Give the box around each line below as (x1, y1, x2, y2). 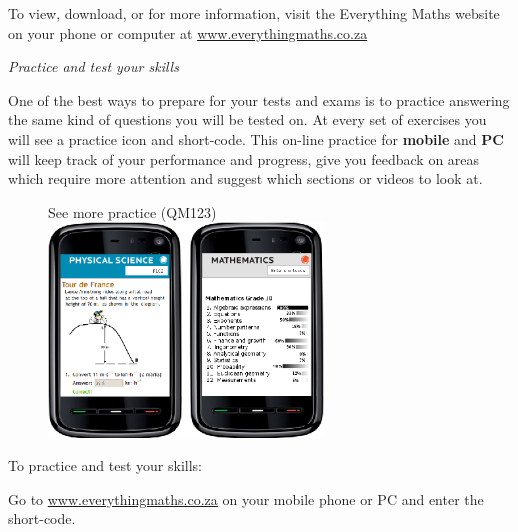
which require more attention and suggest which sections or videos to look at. (8, 168, 483, 189)
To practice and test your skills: (8, 455, 202, 476)
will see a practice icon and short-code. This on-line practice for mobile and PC (8, 128, 504, 149)
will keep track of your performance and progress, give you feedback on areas (8, 148, 480, 169)
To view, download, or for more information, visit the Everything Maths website (8, 3, 500, 23)
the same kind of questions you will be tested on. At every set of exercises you (8, 109, 487, 130)
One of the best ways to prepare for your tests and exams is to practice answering (8, 89, 510, 110)
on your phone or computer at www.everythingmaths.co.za (8, 22, 368, 43)
